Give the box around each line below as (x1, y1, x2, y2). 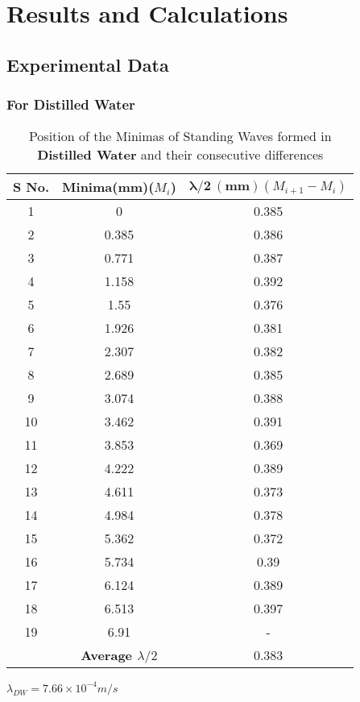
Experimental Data (6, 52, 169, 77)
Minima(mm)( (62, 177, 155, 197)
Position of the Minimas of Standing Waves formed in (28, 127, 332, 146)
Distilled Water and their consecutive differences (37, 145, 324, 164)
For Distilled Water (6, 94, 135, 114)
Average (81, 646, 133, 665)
